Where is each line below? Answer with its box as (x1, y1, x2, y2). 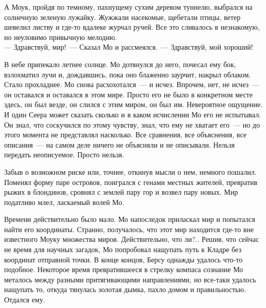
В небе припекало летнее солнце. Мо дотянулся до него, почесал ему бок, (4, 58, 236, 69)
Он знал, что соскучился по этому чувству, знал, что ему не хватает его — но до (4, 119, 260, 130)
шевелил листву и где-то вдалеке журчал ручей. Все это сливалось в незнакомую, (4, 22, 260, 32)
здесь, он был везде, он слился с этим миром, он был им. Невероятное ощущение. (4, 99, 263, 110)
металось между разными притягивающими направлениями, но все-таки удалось (4, 274, 256, 284)
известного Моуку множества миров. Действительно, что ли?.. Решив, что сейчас (4, 234, 259, 244)
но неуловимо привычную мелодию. (4, 31, 117, 42)
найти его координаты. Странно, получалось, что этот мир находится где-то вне (4, 223, 254, 234)
